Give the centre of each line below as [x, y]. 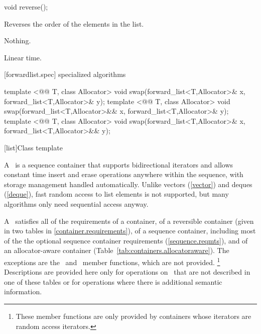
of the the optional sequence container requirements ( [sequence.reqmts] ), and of [126, 240]
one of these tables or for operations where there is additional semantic [113, 281]
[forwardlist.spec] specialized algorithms [65, 74]
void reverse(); [26, 7]
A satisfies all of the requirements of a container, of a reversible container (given [129, 221]
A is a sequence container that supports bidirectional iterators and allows [119, 164]
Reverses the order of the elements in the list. [74, 23]
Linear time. [23, 57]
